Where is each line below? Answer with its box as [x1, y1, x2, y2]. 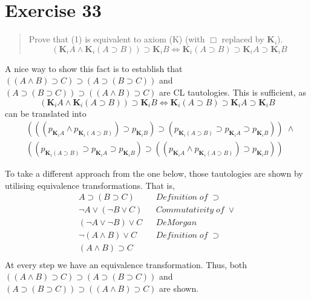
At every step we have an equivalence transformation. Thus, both [5, 258, 247, 271]
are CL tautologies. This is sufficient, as [159, 85, 306, 98]
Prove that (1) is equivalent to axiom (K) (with [28, 33, 205, 45]
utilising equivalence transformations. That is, [5, 179, 175, 191]
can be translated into [5, 107, 87, 119]
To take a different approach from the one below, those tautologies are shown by [5, 167, 303, 180]
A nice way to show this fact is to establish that [5, 62, 183, 74]
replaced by [221, 33, 264, 45]
